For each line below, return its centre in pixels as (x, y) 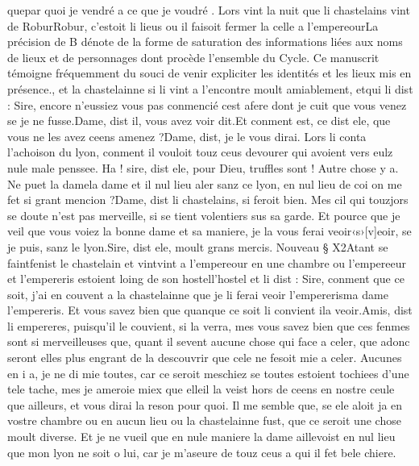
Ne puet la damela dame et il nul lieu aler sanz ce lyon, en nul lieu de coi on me (205, 183)
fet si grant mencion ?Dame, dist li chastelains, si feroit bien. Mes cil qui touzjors (208, 200)
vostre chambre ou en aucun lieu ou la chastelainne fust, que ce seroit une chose (204, 420)
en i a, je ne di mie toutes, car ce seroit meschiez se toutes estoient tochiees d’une (208, 373)
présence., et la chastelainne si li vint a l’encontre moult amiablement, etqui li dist (210, 88)
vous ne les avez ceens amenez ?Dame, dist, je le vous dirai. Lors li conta (187, 136)
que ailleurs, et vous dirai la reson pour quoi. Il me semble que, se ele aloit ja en (205, 404)
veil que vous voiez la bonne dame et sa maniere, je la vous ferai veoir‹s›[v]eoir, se (209, 231)
